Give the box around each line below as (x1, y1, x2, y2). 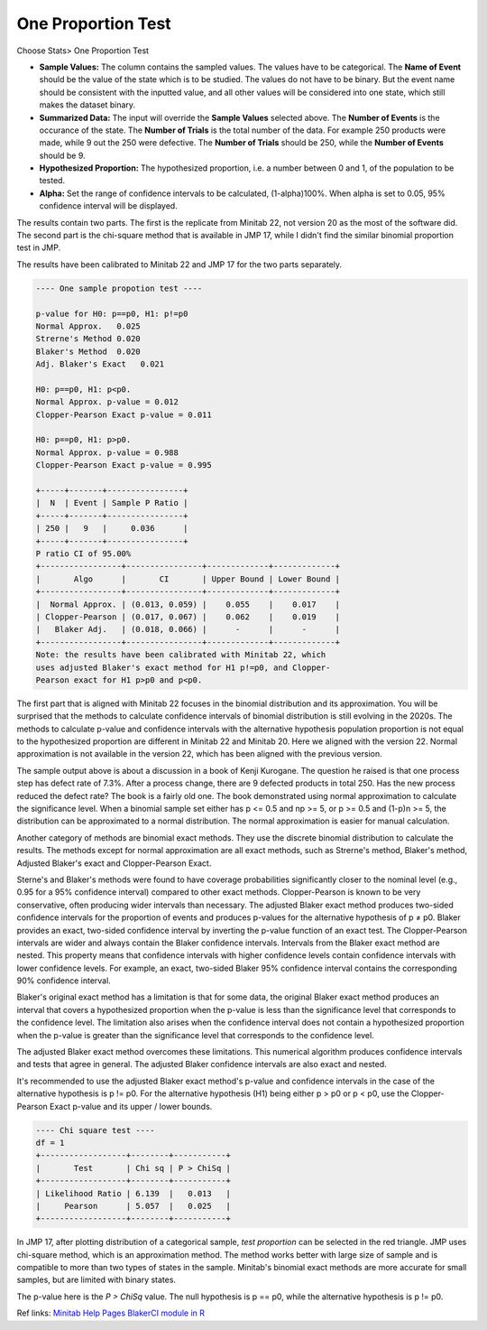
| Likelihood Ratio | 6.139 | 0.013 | (35, 1188, 232, 1198)
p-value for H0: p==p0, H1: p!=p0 (35, 308, 188, 319)
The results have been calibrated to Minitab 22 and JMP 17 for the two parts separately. (16, 258, 343, 270)
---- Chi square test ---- (35, 1125, 155, 1135)
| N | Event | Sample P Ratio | (35, 498, 188, 508)
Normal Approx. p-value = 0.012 (35, 397, 179, 407)
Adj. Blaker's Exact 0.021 (35, 359, 165, 369)
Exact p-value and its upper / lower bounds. (50, 1101, 213, 1111)
